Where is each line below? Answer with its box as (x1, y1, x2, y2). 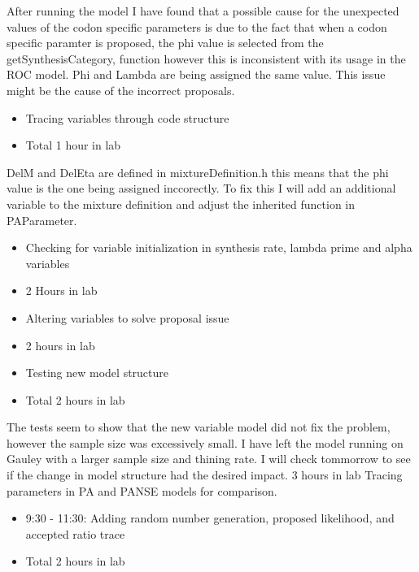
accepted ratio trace (25, 525, 125, 542)
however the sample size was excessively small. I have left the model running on (7, 434, 404, 451)
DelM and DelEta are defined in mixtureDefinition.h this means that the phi (7, 163, 389, 180)
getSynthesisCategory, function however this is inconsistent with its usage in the (7, 50, 406, 67)
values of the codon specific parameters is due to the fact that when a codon (7, 18, 387, 35)
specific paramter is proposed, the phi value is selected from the (7, 34, 324, 51)
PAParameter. (7, 211, 77, 228)
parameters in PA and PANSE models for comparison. (7, 482, 277, 499)
